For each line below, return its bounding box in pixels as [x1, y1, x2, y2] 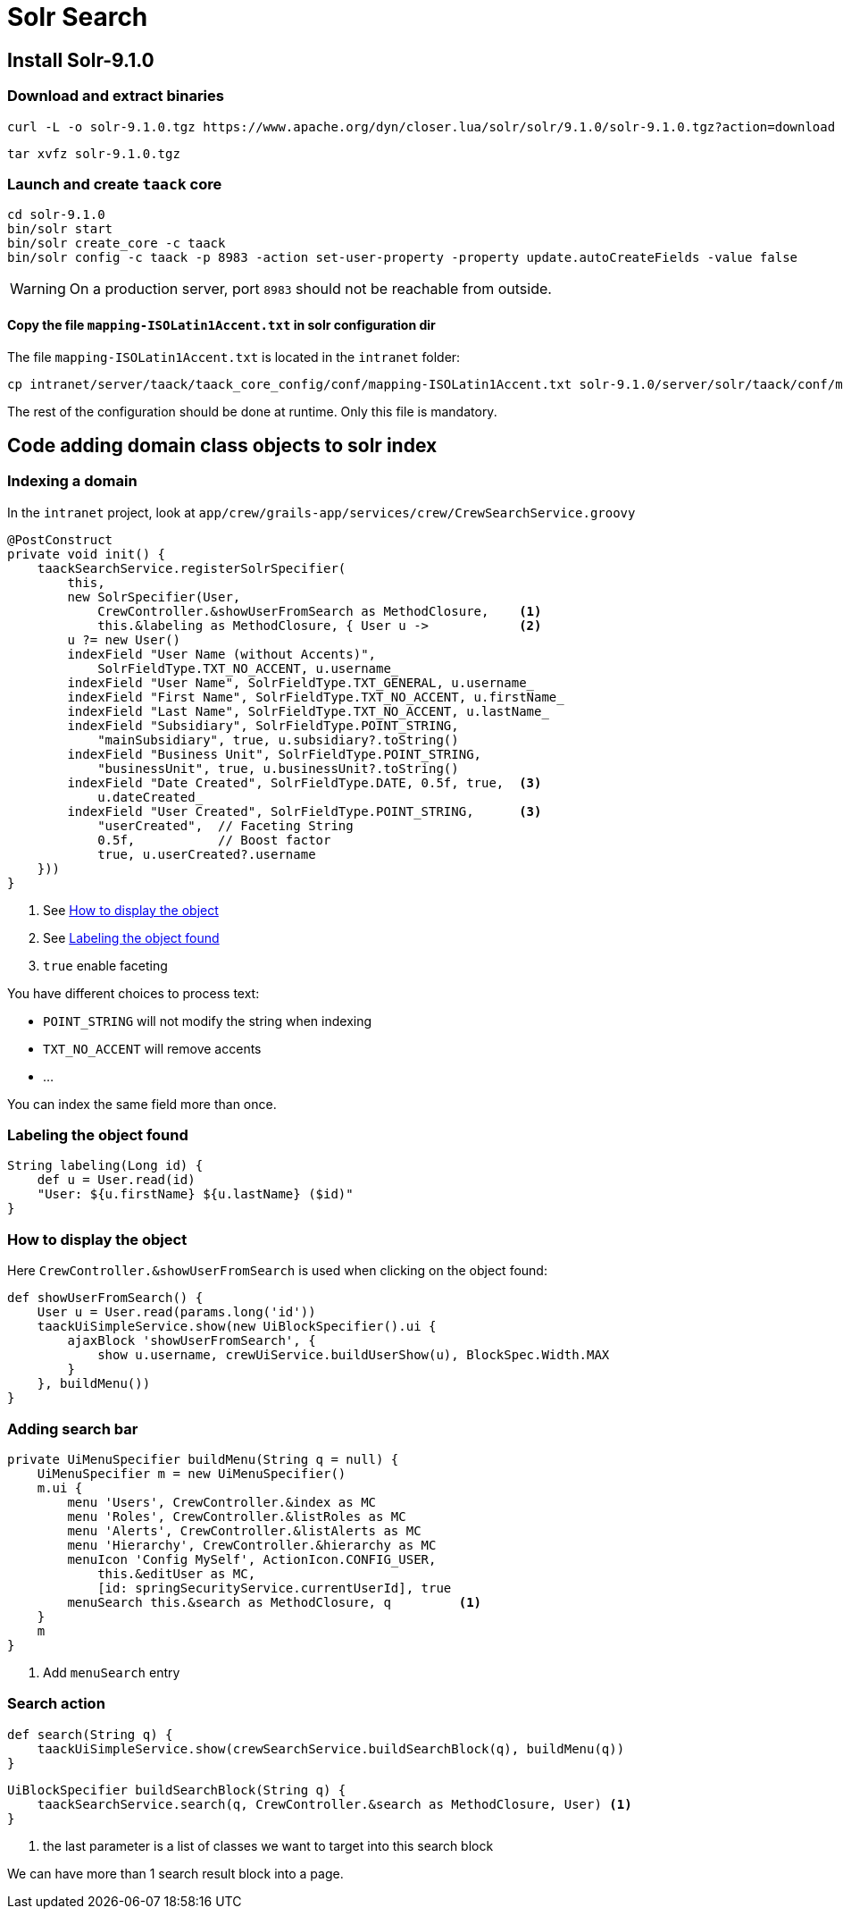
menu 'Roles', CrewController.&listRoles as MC [67, 1508, 406, 1524]
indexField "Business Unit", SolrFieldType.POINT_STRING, [67, 746, 482, 761]
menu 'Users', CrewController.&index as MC [67, 1494, 377, 1509]
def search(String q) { [7, 1727, 173, 1742]
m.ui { [37, 1480, 83, 1495]
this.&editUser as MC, [97, 1566, 256, 1581]
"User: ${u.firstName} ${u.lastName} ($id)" [37, 1187, 354, 1202]
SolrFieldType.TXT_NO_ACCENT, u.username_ [97, 660, 399, 676]
